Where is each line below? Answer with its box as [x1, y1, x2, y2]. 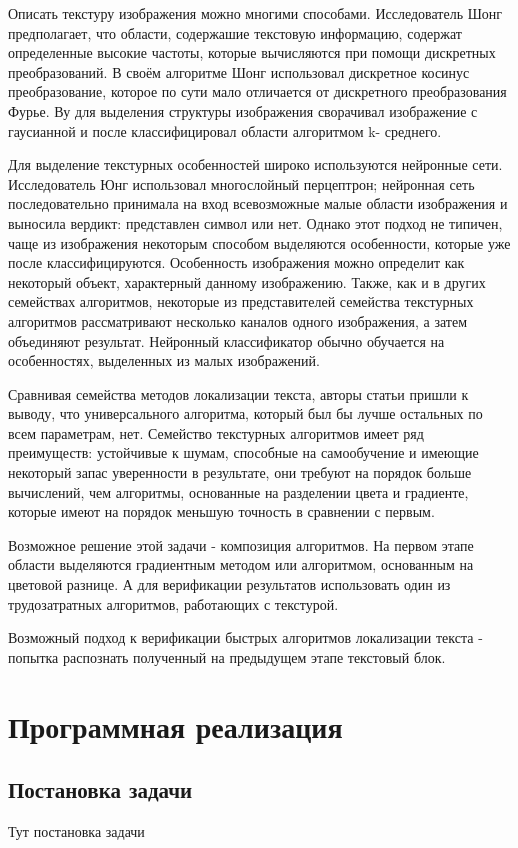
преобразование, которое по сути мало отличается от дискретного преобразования [8, 81, 507, 102]
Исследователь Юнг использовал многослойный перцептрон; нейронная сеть [8, 173, 475, 194]
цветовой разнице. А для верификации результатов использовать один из [8, 574, 451, 595]
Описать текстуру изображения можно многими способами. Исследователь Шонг [8, 3, 503, 23]
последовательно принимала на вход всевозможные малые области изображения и [8, 193, 508, 214]
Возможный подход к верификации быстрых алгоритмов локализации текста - [8, 627, 483, 648]
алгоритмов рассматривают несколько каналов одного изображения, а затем [8, 310, 468, 331]
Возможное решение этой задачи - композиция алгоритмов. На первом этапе [8, 534, 474, 555]
